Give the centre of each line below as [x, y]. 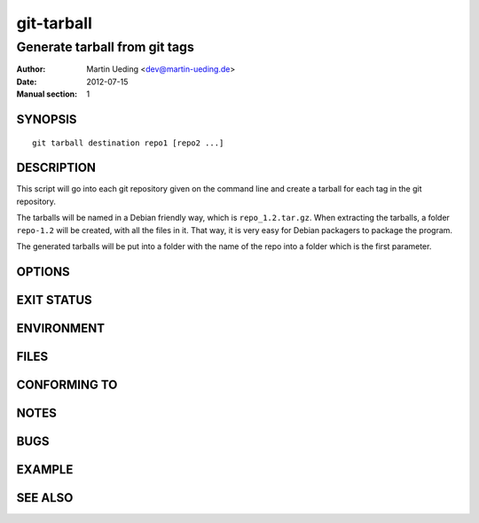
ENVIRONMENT [61, 328]
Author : [31, 69]
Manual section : [47, 94]
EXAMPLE [45, 469]
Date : [27, 82]
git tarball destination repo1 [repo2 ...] [128, 143]
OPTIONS [43, 272]
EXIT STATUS [54, 300]
